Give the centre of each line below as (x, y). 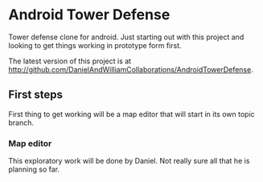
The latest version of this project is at (70, 61)
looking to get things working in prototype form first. (95, 45)
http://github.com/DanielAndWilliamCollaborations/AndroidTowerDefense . (131, 69)
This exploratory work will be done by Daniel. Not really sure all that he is (129, 161)
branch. (21, 123)
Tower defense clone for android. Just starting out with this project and (126, 37)
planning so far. (34, 169)
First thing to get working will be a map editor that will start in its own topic (131, 114)
